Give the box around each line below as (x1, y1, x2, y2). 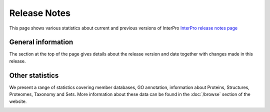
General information (9, 38, 73, 46)
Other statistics (9, 71, 59, 79)
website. (9, 98, 27, 104)
